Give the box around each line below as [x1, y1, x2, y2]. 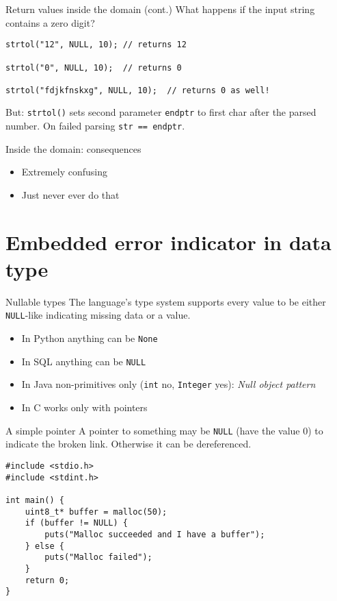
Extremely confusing [21, 164, 107, 179]
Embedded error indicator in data [5, 228, 332, 256]
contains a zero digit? [5, 15, 95, 29]
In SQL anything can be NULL [21, 354, 146, 368]
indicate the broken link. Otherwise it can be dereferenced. [5, 437, 252, 451]
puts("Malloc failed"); [44, 552, 152, 563]
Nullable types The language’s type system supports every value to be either [5, 294, 326, 308]
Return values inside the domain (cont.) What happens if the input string [5, 2, 315, 16]
